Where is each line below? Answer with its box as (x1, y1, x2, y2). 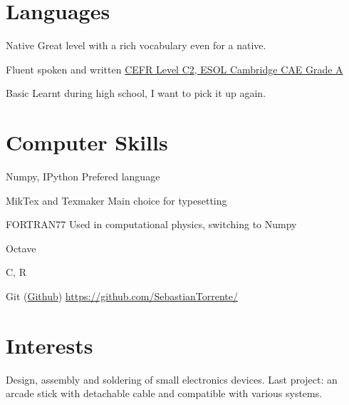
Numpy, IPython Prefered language (6, 169, 160, 184)
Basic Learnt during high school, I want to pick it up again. (6, 86, 266, 101)
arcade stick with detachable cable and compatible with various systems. (6, 386, 323, 401)
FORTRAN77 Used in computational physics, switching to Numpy (6, 217, 297, 232)
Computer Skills (6, 128, 168, 157)
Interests (6, 330, 93, 359)
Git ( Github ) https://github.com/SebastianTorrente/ (6, 289, 239, 303)
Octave (6, 240, 36, 255)
